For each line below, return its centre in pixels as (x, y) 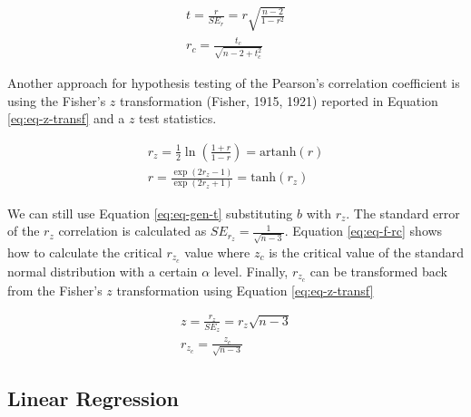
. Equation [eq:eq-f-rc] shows (363, 231)
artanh (278, 152)
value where (217, 252)
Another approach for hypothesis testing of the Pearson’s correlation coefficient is (234, 83)
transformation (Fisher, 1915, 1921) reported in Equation (279, 100)
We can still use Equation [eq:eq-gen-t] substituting (150, 213)
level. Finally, (251, 271)
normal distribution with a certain (103, 271)
